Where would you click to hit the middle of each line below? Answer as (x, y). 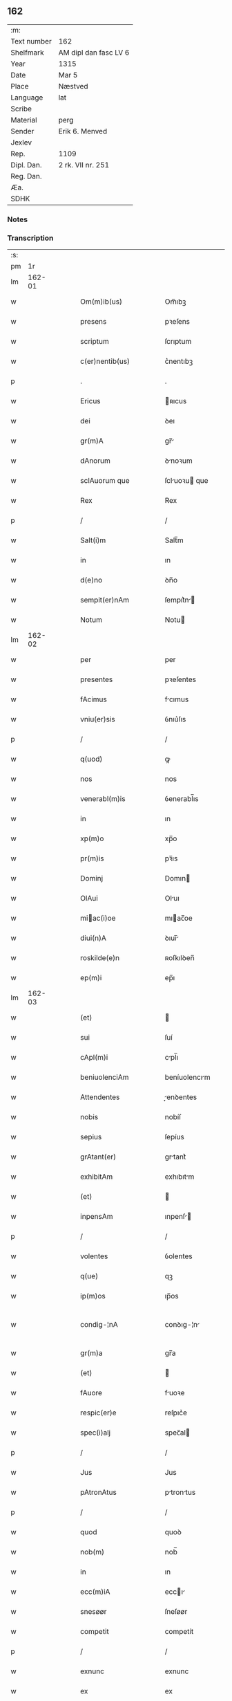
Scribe (21, 109)
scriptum (95, 342)
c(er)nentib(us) (105, 361)
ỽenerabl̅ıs (182, 799)
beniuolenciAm (105, 1077)
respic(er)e (98, 1413)
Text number (31, 41)
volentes (94, 1256)
